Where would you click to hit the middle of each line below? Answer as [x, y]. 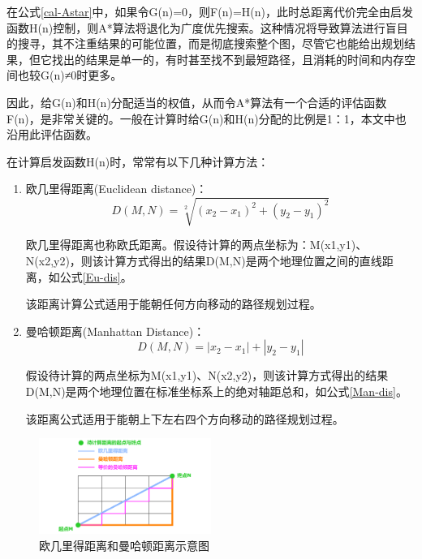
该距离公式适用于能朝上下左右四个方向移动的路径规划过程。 [185, 418]
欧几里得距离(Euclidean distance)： [116, 189]
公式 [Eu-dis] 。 [96, 276]
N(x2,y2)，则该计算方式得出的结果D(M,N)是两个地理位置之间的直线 [204, 261]
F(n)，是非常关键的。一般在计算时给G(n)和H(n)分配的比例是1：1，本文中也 [207, 118]
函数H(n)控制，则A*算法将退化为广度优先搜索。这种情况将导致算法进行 [196, 27]
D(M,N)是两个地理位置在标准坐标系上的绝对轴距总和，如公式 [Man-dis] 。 [216, 391]
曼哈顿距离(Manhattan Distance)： [115, 331]
